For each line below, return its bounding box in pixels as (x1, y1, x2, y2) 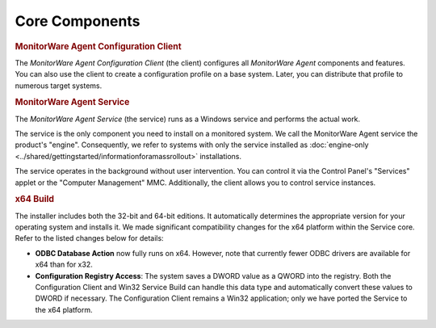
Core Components (15, 12, 140, 30)
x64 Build (15, 194, 55, 205)
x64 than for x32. (35, 259, 93, 270)
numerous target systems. (15, 81, 103, 90)
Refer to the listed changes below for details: (15, 233, 165, 243)
